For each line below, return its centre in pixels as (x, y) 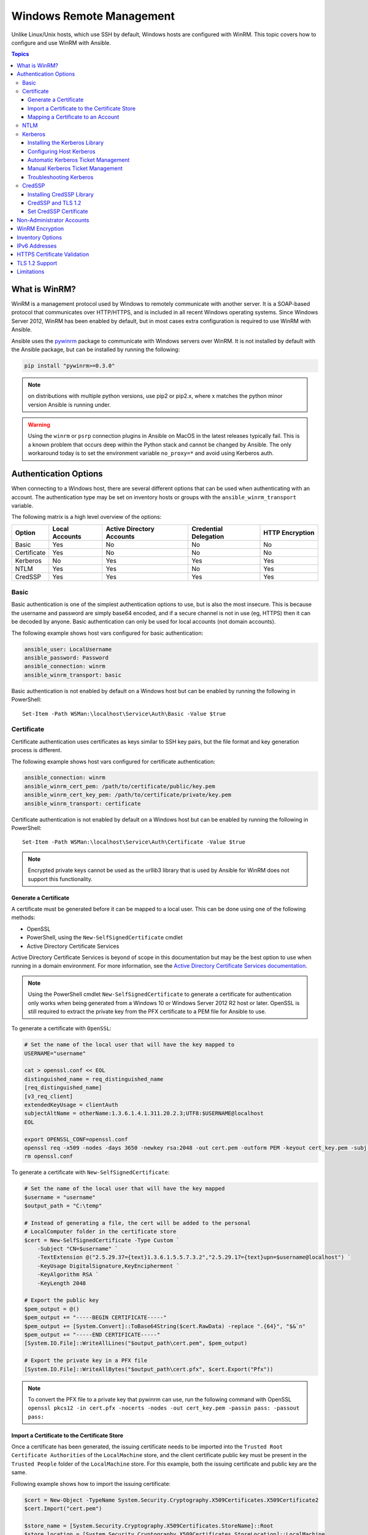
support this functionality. (60, 879)
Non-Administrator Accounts (53, 220)
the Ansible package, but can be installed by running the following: (96, 349)
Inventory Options (40, 237)
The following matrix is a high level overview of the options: (86, 517)
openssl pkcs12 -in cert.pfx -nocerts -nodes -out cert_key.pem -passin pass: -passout (164, 1408)
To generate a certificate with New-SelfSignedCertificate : (90, 1172)
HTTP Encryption (289, 532)
